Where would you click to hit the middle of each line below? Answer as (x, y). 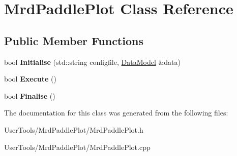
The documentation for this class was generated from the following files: (116, 113)
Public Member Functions (74, 40)
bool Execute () (30, 79)
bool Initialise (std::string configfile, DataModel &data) (93, 62)
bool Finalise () (30, 95)
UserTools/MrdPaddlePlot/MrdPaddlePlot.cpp (77, 147)
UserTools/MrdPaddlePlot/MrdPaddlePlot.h (74, 129)
